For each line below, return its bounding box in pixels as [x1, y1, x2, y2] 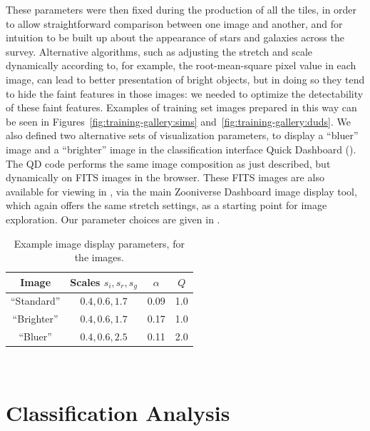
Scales [70, 274, 101, 289]
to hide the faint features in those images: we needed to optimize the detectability [6, 86, 364, 101]
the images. [74, 250, 124, 265]
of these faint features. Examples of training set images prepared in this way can [6, 100, 357, 115]
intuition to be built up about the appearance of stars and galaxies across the [6, 30, 344, 45]
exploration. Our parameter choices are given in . [6, 211, 220, 226]
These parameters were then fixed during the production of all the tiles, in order [6, 2, 357, 16]
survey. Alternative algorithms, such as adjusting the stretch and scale [6, 44, 313, 59]
